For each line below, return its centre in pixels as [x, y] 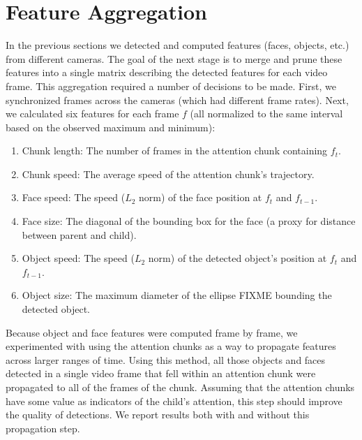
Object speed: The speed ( [78, 258]
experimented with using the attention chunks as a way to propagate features [171, 346]
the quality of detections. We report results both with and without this [158, 415]
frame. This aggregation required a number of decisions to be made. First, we [171, 86]
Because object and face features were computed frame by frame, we [152, 332]
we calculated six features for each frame [92, 113]
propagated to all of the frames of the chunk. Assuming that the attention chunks [180, 387]
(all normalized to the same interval [266, 113]
